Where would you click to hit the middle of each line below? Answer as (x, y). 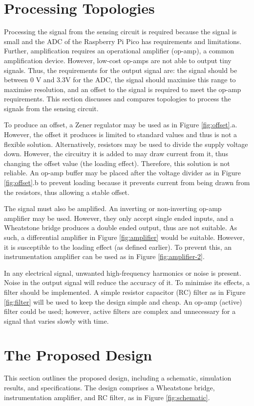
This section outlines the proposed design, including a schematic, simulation (118, 378)
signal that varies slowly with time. (56, 321)
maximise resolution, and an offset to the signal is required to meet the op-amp (123, 89)
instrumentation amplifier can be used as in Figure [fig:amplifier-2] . (104, 256)
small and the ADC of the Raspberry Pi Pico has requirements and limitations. (123, 41)
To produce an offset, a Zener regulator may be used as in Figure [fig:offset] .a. (121, 125)
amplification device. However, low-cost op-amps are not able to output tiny (118, 60)
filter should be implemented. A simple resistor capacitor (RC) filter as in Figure (125, 292)
